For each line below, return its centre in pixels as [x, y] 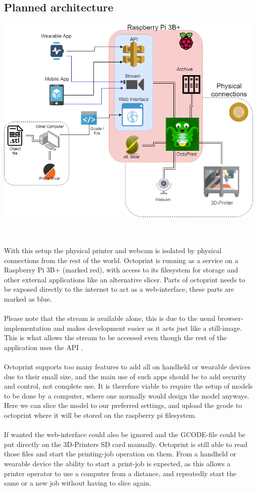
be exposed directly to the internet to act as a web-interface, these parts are [119, 289]
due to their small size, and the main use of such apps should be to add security [125, 376]
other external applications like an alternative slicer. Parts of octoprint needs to [125, 279]
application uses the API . [43, 347]
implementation [28, 328]
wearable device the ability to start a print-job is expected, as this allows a [117, 464]
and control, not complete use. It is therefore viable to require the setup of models [128, 386]
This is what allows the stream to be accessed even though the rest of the [115, 337]
